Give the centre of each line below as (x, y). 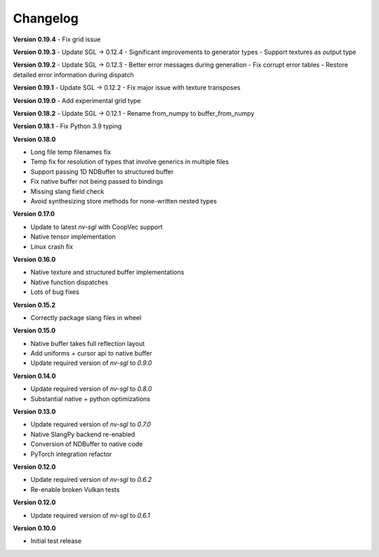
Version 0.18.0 (34, 139)
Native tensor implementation (73, 237)
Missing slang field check (67, 191)
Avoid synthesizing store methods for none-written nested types (124, 201)
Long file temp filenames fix (71, 152)
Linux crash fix (52, 246)
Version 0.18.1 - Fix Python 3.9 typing (67, 126)
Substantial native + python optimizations (91, 398)
